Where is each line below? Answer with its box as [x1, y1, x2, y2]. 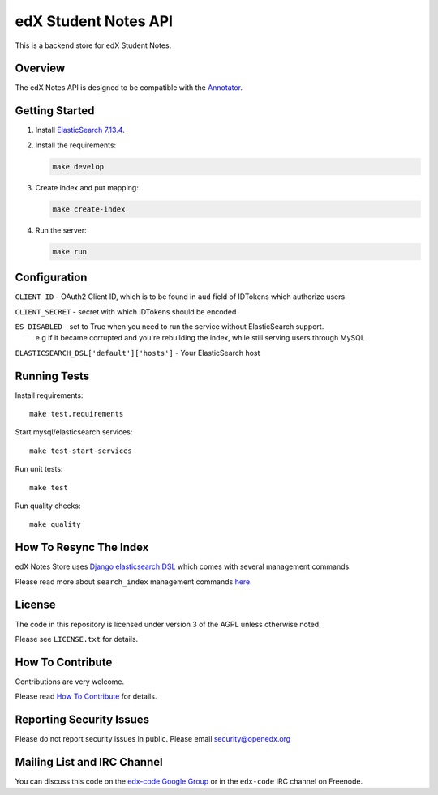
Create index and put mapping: [35, 182, 140, 192]
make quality [29, 519, 81, 529]
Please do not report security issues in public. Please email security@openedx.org [15, 734, 291, 744]
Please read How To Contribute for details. [15, 691, 157, 701]
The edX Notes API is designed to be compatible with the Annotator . [15, 83, 243, 92]
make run [52, 247, 88, 256]
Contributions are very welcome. [15, 677, 125, 686]
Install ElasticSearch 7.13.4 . [35, 126, 125, 135]
